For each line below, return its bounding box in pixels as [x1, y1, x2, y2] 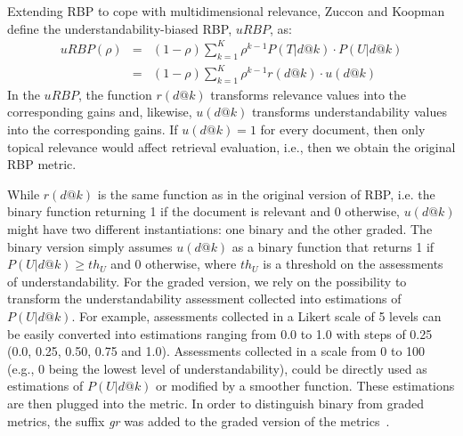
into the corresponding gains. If [7, 120, 178, 139]
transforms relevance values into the [210, 85, 407, 103]
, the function [77, 85, 152, 103]
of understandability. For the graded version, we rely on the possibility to [7, 271, 407, 290]
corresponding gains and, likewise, [7, 102, 192, 121]
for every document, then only [260, 120, 426, 139]
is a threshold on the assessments [263, 254, 443, 273]
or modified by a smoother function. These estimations [156, 376, 455, 395]
